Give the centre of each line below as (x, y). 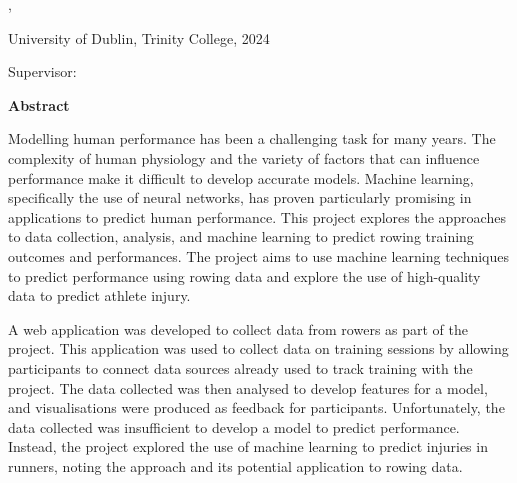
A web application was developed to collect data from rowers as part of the (238, 328)
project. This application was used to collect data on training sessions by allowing (258, 348)
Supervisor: (42, 71)
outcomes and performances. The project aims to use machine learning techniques (259, 255)
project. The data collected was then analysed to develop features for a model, (248, 387)
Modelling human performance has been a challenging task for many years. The (252, 138)
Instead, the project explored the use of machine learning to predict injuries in (248, 446)
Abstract (39, 104)
